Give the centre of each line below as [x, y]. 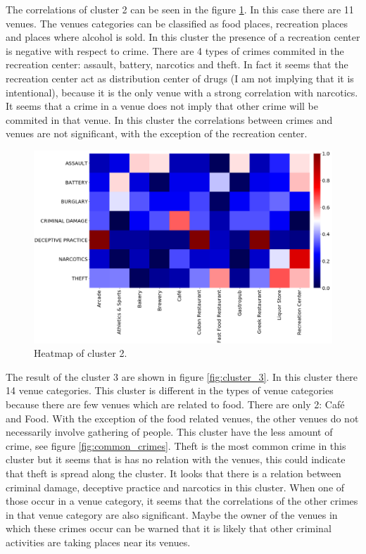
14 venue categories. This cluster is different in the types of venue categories [170, 390]
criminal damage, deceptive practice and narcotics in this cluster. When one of [175, 487]
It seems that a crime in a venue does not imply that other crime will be [162, 106]
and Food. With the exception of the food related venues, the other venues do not [182, 418]
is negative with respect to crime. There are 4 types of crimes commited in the [175, 50]
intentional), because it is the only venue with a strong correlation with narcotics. [182, 92]
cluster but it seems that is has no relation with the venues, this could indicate [176, 459]
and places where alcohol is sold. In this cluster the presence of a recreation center [183, 37]
